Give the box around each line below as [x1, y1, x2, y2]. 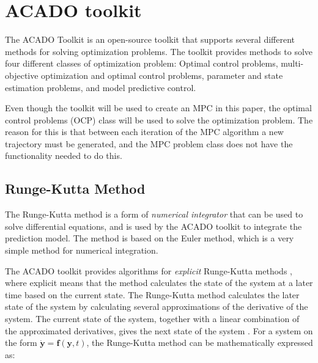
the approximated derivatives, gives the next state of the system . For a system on [5, 324, 313, 337]
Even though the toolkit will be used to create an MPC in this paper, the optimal [5, 101, 312, 114]
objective [5, 68, 39, 81]
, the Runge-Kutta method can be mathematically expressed [86, 336, 313, 349]
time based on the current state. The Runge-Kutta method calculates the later [5, 288, 300, 301]
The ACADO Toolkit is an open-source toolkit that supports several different [5, 33, 295, 46]
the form [5, 336, 37, 349]
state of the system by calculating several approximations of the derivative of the [5, 300, 308, 313]
